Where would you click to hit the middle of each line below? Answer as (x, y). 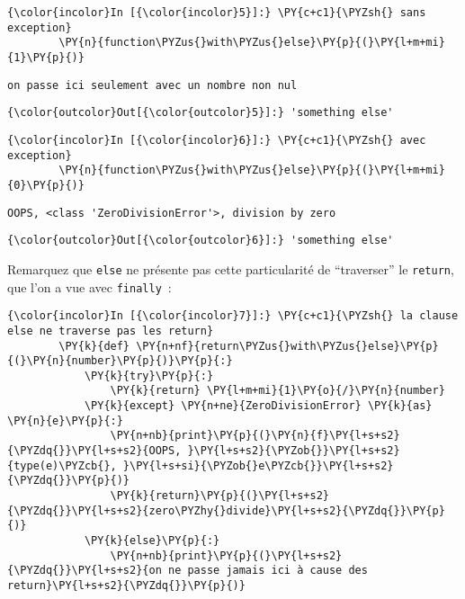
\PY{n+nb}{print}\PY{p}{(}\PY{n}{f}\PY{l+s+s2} (255, 436)
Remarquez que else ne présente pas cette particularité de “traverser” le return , (231, 268)
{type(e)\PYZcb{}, (62, 465)
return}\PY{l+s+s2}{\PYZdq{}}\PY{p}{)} (126, 586)
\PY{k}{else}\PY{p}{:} (152, 541)
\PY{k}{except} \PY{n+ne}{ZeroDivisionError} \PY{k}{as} (258, 406)
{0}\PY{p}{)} (46, 185)
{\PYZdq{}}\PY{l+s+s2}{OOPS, (94, 451)
